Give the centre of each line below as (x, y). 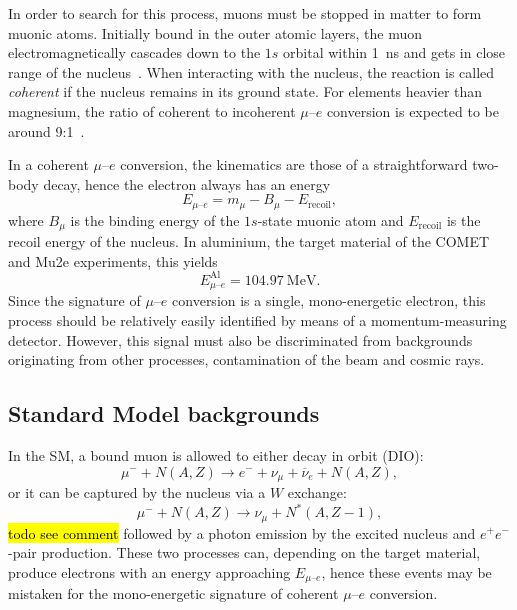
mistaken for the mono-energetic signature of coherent (173, 593)
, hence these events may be (406, 571)
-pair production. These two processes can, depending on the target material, (244, 552)
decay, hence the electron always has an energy (187, 183)
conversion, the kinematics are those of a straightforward (294, 164)
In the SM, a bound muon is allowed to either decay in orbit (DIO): (216, 454)
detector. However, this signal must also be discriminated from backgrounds (240, 339)
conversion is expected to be (412, 110)
